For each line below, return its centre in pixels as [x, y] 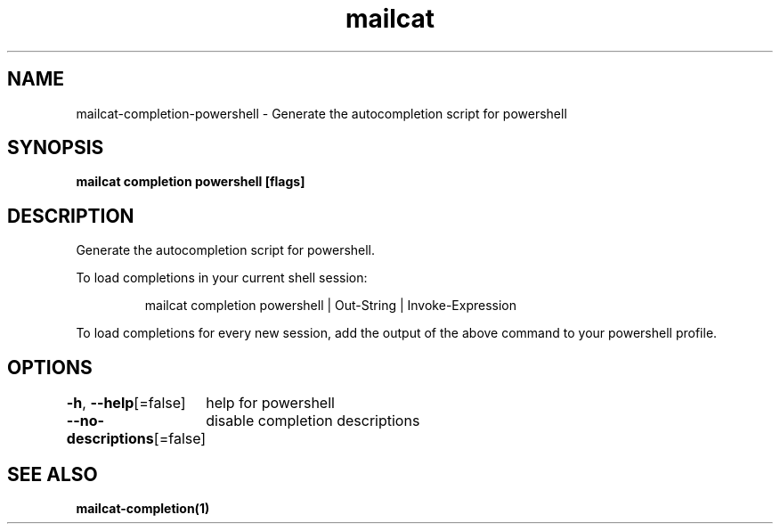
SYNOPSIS [56, 148]
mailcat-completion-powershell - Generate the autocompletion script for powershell [321, 113]
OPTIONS [50, 367]
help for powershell [270, 403]
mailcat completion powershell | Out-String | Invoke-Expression [330, 306]
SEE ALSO [53, 474]
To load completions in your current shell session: [222, 278]
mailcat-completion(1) [143, 508]
